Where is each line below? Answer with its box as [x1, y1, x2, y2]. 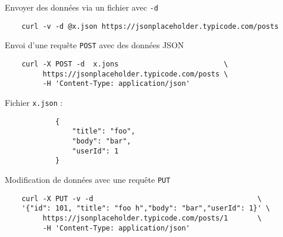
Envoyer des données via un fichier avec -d [5, 1, 158, 13]
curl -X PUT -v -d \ [21, 194, 262, 203]
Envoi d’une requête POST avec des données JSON [5, 39, 184, 51]
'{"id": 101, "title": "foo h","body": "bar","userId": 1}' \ [21, 204, 271, 213]
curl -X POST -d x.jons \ [21, 59, 228, 68]
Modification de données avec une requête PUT [5, 173, 171, 185]
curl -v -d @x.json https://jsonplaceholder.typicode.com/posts [21, 22, 279, 31]
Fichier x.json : [5, 96, 63, 108]
